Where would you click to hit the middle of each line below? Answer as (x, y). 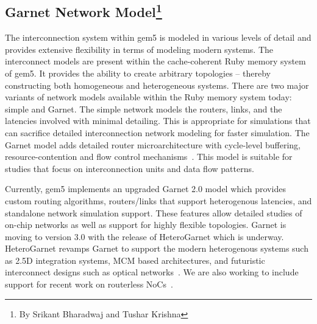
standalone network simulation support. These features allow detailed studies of (154, 212)
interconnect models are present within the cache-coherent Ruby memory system (155, 61)
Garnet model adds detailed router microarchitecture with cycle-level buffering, (153, 144)
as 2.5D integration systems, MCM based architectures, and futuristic (135, 260)
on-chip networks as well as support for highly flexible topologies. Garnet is (146, 225)
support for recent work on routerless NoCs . (89, 284)
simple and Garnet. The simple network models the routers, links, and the (144, 109)
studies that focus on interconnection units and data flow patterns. (130, 168)
